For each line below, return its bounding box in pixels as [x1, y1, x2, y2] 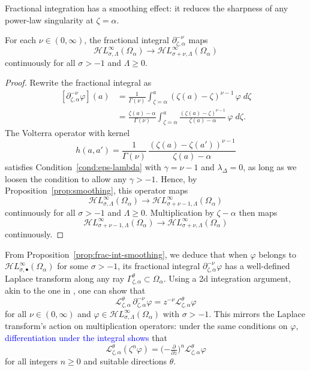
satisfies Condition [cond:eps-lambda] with [5, 160, 161, 173]
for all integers [5, 354, 58, 367]
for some [57, 260, 88, 272]
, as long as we [243, 160, 297, 173]
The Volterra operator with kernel [5, 126, 130, 138]
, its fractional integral [118, 260, 200, 272]
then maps [239, 206, 278, 218]
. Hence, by [155, 172, 197, 185]
